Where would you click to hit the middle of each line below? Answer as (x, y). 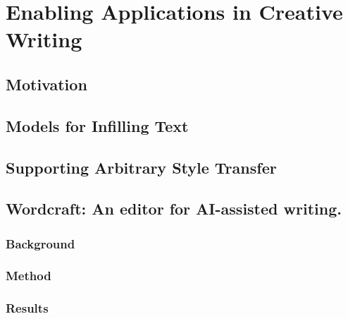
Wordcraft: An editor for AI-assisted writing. (174, 209)
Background (41, 243)
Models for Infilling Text (97, 125)
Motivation (46, 84)
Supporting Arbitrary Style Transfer (141, 167)
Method (29, 276)
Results (27, 308)
